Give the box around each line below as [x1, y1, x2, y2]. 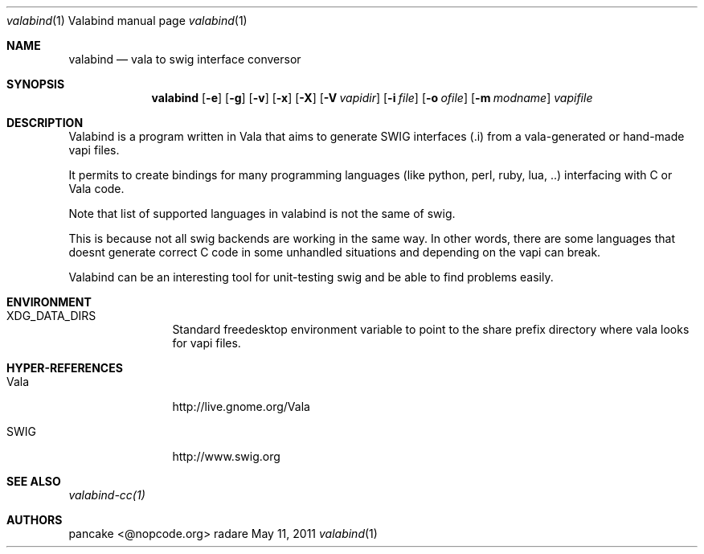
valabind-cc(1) [68, 488, 145, 502]
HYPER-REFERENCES [6, 361, 123, 375]
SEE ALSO [6, 474, 61, 488]
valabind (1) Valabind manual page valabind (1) [6, 14, 248, 27]
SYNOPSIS [6, 77, 65, 91]
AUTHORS [6, 513, 63, 527]
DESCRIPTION [6, 116, 84, 129]
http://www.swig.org [172, 449, 280, 463]
